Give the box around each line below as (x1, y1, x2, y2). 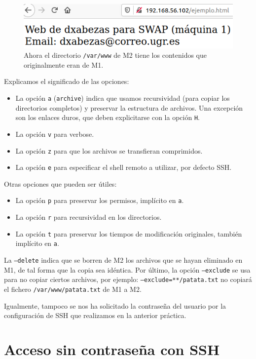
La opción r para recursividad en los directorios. (15, 212, 162, 222)
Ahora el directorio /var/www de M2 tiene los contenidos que (24, 50, 207, 60)
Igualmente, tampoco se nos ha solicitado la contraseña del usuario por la (4, 300, 226, 311)
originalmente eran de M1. (24, 59, 104, 70)
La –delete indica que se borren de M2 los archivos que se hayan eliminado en (4, 255, 243, 265)
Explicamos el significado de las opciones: (4, 76, 129, 86)
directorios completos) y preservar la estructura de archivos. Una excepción (15, 102, 243, 113)
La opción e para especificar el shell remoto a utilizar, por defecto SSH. (15, 162, 232, 172)
